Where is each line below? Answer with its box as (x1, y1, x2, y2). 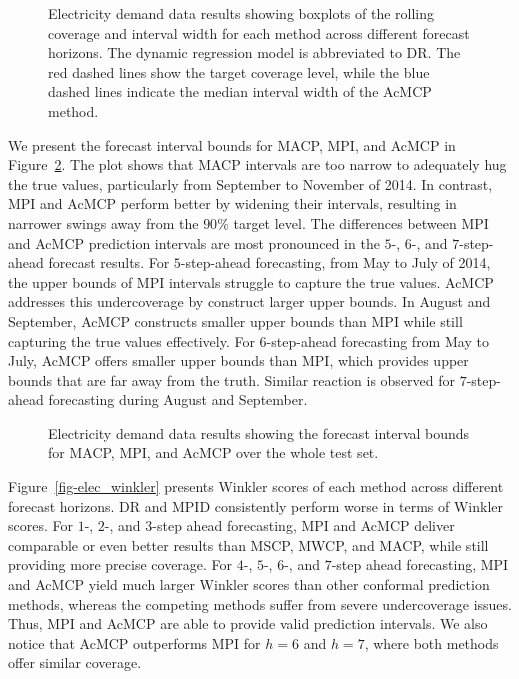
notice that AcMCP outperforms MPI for (8, 632, 261, 653)
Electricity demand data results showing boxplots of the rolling (48, 3, 435, 23)
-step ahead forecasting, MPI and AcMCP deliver (152, 515, 455, 536)
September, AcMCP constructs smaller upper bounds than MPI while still (8, 310, 463, 331)
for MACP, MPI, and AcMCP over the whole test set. (48, 442, 379, 463)
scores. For (8, 515, 73, 536)
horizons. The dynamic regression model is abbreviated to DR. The (48, 42, 461, 63)
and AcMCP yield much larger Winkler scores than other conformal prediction (8, 574, 490, 595)
